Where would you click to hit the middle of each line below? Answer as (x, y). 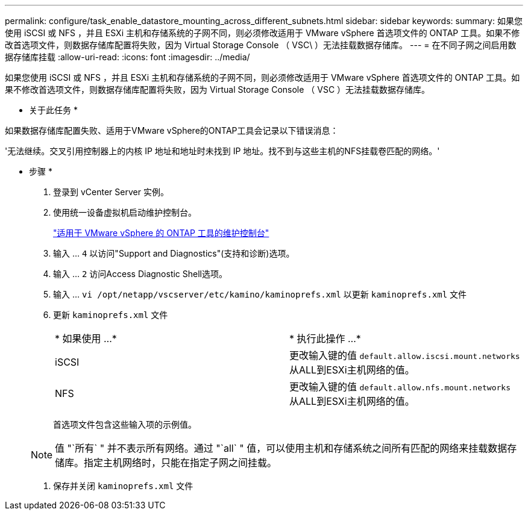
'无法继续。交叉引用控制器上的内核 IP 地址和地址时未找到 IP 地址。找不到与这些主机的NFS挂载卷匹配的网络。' (222, 151)
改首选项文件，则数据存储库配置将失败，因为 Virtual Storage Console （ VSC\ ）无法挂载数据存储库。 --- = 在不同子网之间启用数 (261, 45)
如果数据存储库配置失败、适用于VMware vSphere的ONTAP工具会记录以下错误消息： (172, 130)
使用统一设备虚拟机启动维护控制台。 (125, 212)
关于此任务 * (53, 110)
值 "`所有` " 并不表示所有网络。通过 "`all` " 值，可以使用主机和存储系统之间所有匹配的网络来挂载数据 (281, 448)
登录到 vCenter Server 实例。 (111, 192)
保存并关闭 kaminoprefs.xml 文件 (123, 486)
